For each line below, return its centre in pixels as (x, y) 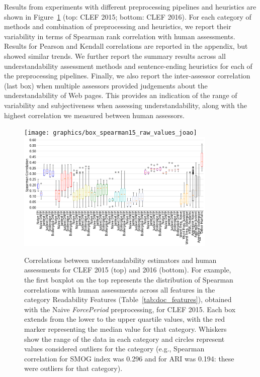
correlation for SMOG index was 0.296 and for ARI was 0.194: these (129, 358)
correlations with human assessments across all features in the (120, 289)
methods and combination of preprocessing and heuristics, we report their (118, 26)
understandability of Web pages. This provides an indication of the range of (121, 95)
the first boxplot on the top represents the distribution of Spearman (129, 279)
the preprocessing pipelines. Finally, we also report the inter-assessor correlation (127, 76)
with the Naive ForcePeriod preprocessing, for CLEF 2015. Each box (130, 309)
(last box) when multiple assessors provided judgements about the (106, 85)
